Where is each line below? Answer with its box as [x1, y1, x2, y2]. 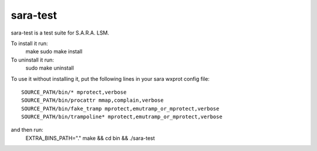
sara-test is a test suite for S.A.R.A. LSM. [11, 29, 110, 36]
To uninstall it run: [11, 56, 54, 63]
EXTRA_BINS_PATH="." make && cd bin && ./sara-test [25, 135, 155, 142]
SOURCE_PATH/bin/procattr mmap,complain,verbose [21, 97, 164, 104]
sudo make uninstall [25, 64, 75, 71]
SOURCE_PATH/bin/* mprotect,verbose [21, 88, 127, 95]
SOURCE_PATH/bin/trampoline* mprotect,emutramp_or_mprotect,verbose [21, 114, 222, 120]
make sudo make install [25, 48, 83, 55]
